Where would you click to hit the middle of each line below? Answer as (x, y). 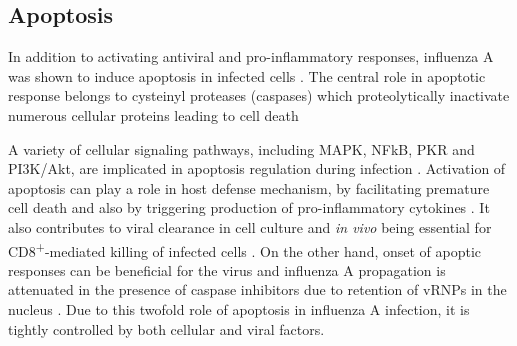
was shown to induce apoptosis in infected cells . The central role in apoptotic (247, 75)
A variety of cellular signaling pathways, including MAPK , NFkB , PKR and (241, 148)
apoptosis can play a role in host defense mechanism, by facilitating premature (249, 187)
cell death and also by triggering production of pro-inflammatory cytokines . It (249, 207)
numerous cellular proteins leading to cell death (153, 114)
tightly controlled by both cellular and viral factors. (166, 328)
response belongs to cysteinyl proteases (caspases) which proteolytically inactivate (259, 95)
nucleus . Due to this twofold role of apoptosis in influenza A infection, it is (239, 308)
